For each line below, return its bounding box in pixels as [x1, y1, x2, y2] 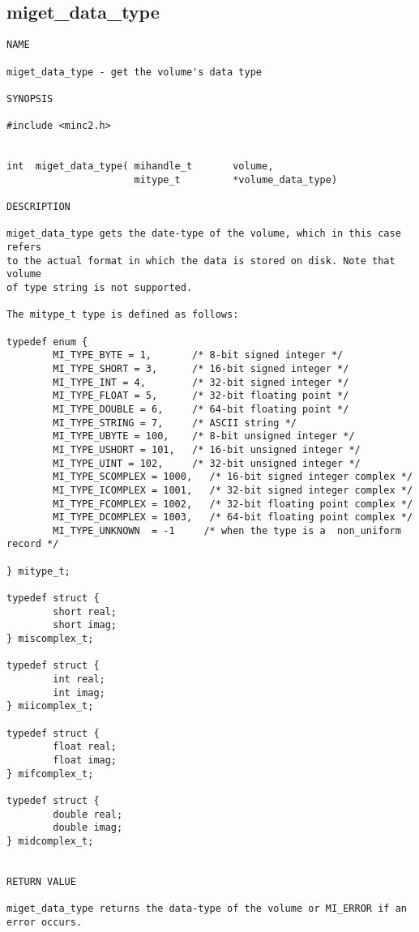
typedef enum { [6, 336, 88, 348]
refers [6, 242, 41, 254]
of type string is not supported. [6, 282, 193, 294]
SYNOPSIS [6, 92, 53, 105]
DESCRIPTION [6, 201, 71, 213]
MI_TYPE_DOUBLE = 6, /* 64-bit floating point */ [53, 403, 349, 415]
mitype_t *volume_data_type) [134, 173, 338, 186]
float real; [53, 741, 118, 753]
